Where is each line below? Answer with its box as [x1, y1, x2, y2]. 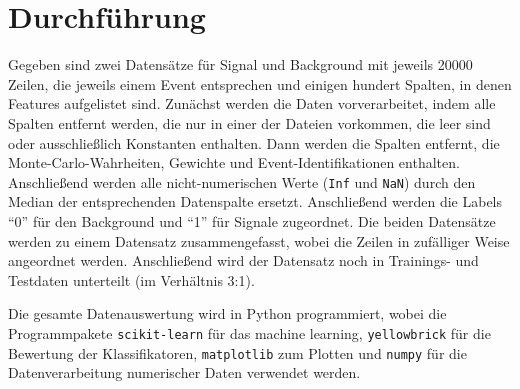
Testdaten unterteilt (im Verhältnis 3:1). [8, 269, 255, 290]
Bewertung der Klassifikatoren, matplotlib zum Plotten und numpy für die [8, 342, 467, 363]
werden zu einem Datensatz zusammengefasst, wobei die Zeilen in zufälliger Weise [8, 230, 510, 251]
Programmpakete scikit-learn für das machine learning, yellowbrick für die [8, 322, 491, 343]
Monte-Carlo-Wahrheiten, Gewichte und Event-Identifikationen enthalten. [8, 152, 460, 173]
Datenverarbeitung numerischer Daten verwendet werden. [8, 362, 361, 383]
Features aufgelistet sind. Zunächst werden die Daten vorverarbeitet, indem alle [8, 93, 496, 114]
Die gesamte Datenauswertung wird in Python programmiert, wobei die [8, 303, 447, 324]
